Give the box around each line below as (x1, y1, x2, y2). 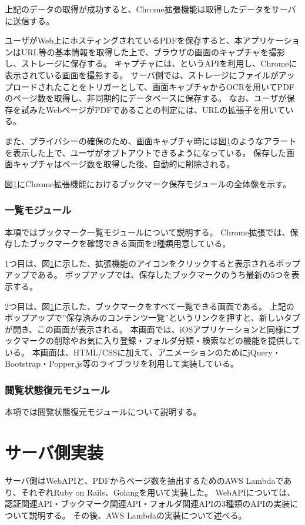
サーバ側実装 (5, 440, 103, 464)
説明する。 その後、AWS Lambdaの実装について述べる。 (29, 509, 247, 521)
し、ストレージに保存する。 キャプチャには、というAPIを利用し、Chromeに (5, 57, 297, 69)
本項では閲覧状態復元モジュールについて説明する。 (5, 406, 202, 418)
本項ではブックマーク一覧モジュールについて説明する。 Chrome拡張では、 (5, 225, 290, 238)
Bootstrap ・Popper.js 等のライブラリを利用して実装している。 (5, 357, 239, 370)
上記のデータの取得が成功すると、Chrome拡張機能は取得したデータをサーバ (5, 3, 296, 15)
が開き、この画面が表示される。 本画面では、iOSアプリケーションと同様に (5, 323, 291, 335)
